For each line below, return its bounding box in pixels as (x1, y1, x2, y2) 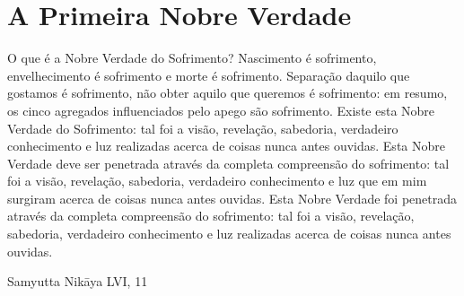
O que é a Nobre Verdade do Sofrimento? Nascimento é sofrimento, (7, 48, 377, 67)
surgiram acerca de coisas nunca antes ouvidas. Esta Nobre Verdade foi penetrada (7, 188, 457, 207)
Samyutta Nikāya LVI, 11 (7, 272, 148, 291)
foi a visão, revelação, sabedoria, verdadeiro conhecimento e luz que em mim (7, 171, 427, 190)
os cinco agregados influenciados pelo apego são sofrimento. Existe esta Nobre (7, 100, 435, 119)
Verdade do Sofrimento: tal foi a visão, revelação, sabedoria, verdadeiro (7, 118, 398, 137)
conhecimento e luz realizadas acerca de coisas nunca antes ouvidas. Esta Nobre (7, 136, 445, 155)
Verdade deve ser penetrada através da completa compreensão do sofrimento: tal (7, 153, 450, 172)
